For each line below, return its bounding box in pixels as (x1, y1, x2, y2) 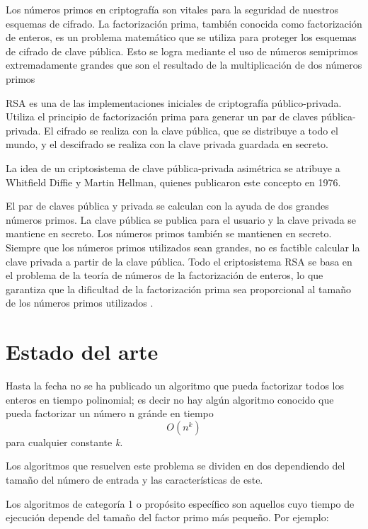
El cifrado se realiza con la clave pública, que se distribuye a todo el (44, 123, 338, 137)
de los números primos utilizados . (6, 295, 154, 310)
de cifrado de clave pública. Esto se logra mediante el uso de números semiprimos (6, 43, 358, 58)
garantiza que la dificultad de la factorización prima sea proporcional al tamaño (6, 281, 351, 296)
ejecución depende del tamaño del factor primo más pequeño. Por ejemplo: (6, 510, 329, 525)
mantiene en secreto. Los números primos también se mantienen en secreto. (6, 226, 332, 241)
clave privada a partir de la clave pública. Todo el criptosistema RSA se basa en (6, 254, 352, 268)
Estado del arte (6, 337, 159, 366)
